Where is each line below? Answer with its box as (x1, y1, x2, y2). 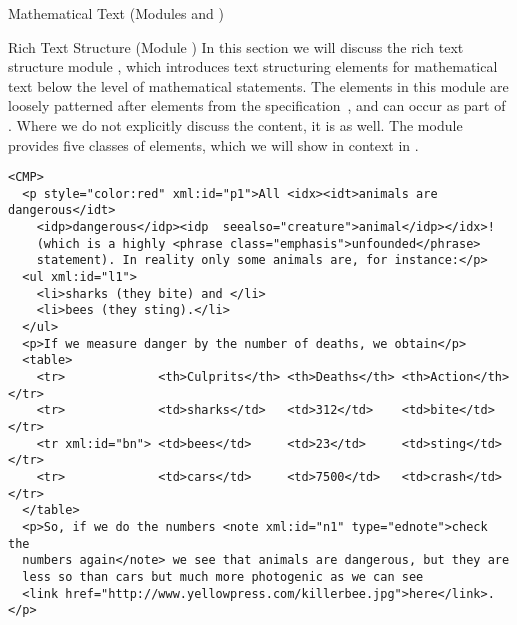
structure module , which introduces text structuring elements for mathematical (8, 56, 498, 77)
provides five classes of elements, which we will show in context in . (8, 134, 419, 155)
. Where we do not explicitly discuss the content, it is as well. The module (8, 114, 463, 135)
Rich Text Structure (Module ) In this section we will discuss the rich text (8, 36, 464, 57)
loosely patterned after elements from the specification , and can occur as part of (8, 95, 506, 116)
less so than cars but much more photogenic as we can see (22, 569, 424, 584)
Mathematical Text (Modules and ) (8, 3, 224, 23)
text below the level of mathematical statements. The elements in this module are (8, 75, 509, 96)
